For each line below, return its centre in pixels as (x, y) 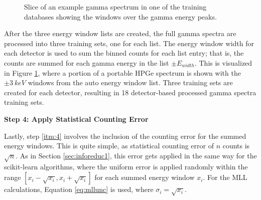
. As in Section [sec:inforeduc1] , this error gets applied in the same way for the (136, 155)
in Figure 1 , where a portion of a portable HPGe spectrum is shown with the (122, 72)
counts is (236, 146)
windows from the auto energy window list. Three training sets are (130, 82)
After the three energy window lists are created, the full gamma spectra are (120, 33)
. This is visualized (223, 62)
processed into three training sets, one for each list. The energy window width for (129, 43)
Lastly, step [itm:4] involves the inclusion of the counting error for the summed (125, 136)
